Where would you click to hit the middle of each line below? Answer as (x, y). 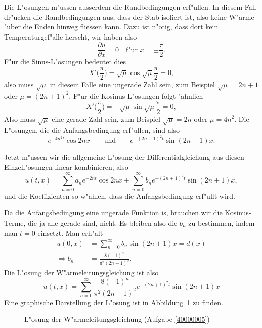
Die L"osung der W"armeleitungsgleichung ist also (81, 272)
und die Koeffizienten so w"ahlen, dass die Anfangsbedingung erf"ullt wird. (120, 195)
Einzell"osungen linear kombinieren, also (66, 167)
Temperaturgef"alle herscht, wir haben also (71, 36)
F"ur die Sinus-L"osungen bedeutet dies (65, 62)
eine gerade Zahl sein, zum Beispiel (106, 118)
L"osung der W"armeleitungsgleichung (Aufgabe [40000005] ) (117, 319)
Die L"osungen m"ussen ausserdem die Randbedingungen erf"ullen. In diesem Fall (130, 7)
